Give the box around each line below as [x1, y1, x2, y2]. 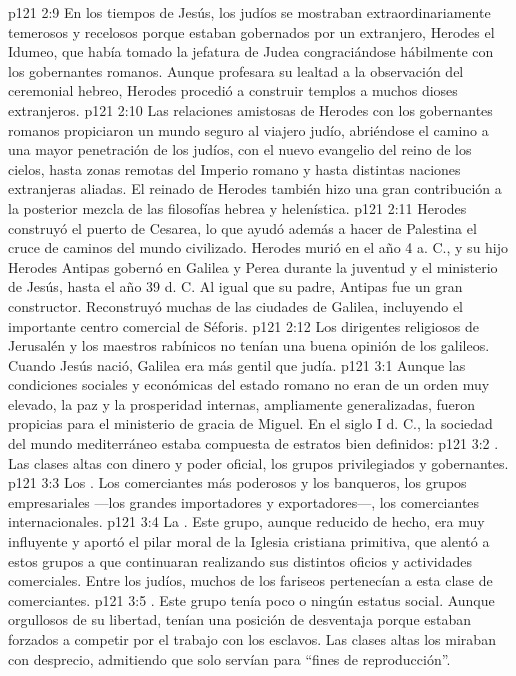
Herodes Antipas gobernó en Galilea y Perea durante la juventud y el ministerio [8, 256, 498, 277]
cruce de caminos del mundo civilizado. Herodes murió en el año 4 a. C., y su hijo [8, 237, 509, 258]
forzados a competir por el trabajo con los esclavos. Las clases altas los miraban [8, 629, 496, 649]
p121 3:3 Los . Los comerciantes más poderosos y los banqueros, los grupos [8, 472, 467, 493]
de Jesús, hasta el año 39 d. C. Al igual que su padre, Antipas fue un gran [8, 276, 463, 297]
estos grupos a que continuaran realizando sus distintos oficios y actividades [8, 550, 472, 571]
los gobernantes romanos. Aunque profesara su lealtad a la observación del [8, 60, 464, 81]
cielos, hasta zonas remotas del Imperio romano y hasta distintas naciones [8, 158, 461, 179]
